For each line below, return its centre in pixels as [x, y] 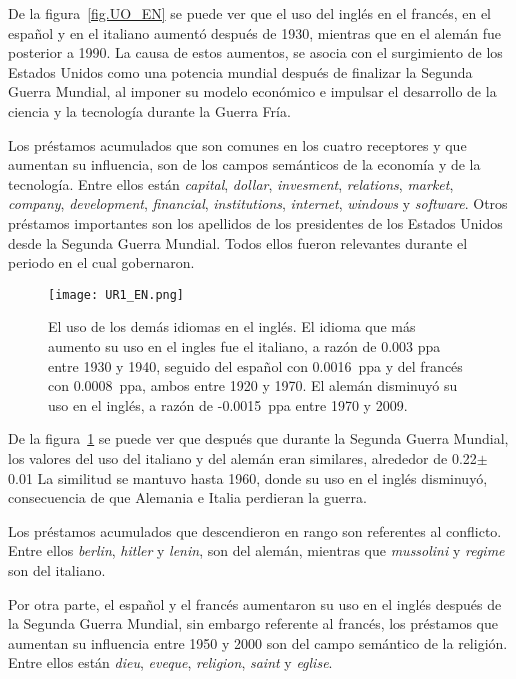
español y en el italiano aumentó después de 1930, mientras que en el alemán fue [255, 32]
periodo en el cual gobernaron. [101, 262]
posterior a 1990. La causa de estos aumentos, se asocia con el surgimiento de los [255, 52]
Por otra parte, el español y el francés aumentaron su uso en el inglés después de [255, 603]
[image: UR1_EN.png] [116, 294]
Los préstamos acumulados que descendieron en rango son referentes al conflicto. [255, 530]
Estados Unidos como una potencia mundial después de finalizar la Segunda [240, 71]
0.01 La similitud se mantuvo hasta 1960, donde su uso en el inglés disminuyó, [248, 477]
